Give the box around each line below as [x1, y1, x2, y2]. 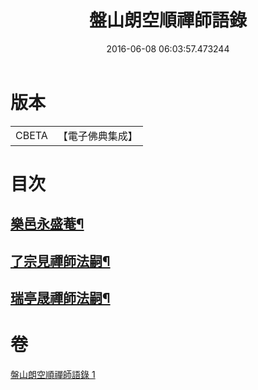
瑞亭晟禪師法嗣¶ [10, 290, 111, 307]
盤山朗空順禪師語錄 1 [10, 368, 96, 380]
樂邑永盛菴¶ [10, 216, 85, 233]
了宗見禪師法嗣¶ [10, 252, 111, 270]
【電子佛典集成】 [57, 129, 138, 143]
